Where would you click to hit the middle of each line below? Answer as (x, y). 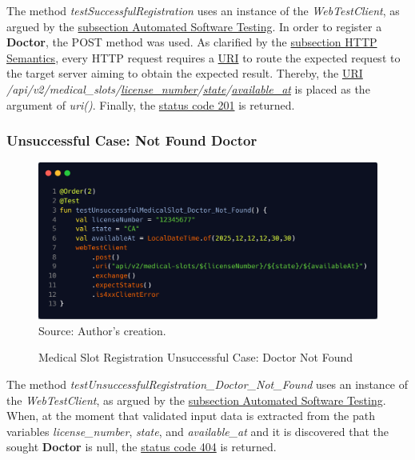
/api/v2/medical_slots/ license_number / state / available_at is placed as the (188, 88)
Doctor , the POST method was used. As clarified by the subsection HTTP (192, 42)
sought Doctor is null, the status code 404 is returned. (142, 447)
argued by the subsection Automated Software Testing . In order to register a (194, 26)
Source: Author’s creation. (102, 330)
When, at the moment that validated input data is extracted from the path (191, 416)
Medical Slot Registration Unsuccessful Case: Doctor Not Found (196, 357)
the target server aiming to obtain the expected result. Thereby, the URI (185, 73)
